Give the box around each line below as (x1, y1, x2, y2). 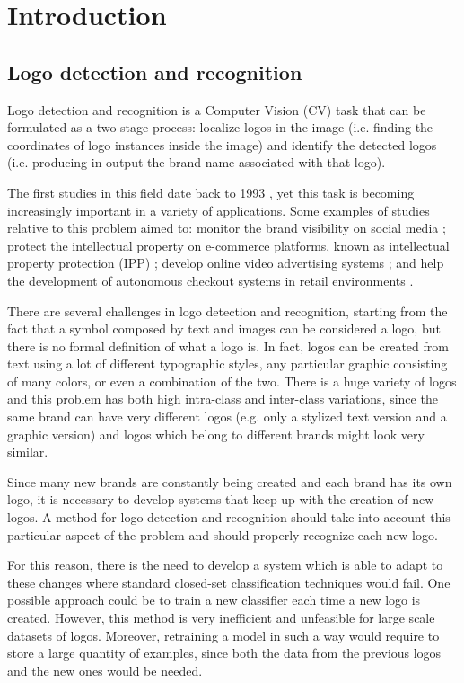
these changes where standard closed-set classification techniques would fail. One (7, 572, 451, 591)
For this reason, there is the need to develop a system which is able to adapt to (7, 555, 443, 574)
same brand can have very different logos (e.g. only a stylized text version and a (7, 407, 447, 426)
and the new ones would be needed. (7, 661, 203, 679)
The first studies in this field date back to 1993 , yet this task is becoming (7, 182, 415, 201)
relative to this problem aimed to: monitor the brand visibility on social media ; (7, 218, 446, 237)
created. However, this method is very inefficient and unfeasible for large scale (7, 608, 435, 627)
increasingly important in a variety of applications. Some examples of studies (7, 200, 430, 219)
